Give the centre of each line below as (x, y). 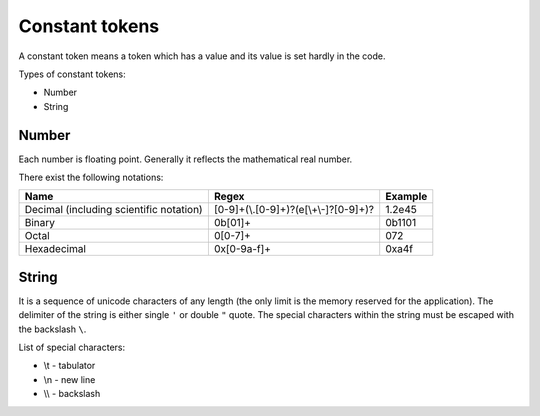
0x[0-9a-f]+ (242, 249)
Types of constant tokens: (72, 74)
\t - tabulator (69, 366)
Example (406, 197)
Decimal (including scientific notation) (114, 210)
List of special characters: (71, 347)
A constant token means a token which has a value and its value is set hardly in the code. (202, 56)
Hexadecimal (55, 249)
